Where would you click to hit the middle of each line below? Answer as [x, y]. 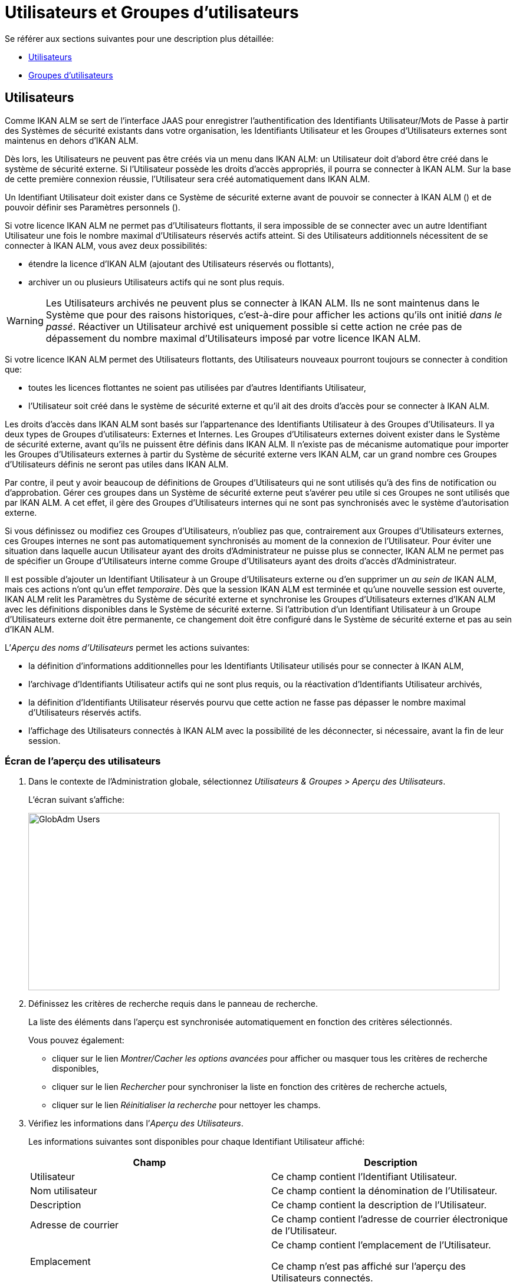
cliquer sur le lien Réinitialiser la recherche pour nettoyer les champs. [186, 1105]
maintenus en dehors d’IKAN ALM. [72, 140]
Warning [25, 320]
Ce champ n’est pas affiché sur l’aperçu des [369, 1266]
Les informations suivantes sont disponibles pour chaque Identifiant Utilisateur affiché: [197, 1142]
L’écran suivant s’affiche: [76, 800]
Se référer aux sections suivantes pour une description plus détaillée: [139, 38]
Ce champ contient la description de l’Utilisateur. [379, 1205]
